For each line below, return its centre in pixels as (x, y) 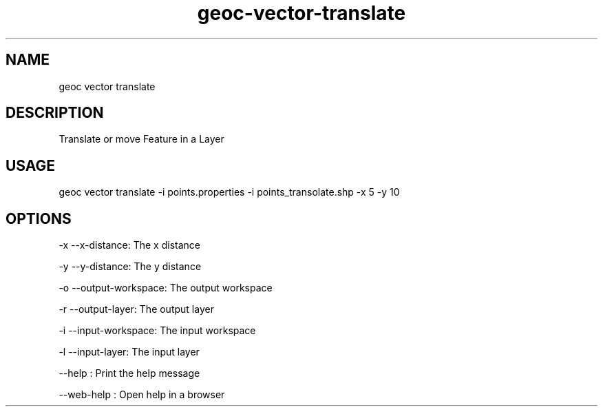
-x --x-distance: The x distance (129, 245)
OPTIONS (39, 218)
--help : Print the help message (129, 373)
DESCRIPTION (55, 113)
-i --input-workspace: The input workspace (157, 331)
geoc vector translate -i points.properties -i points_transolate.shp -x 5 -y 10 (229, 192)
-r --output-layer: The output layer (136, 309)
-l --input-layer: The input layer (129, 352)
